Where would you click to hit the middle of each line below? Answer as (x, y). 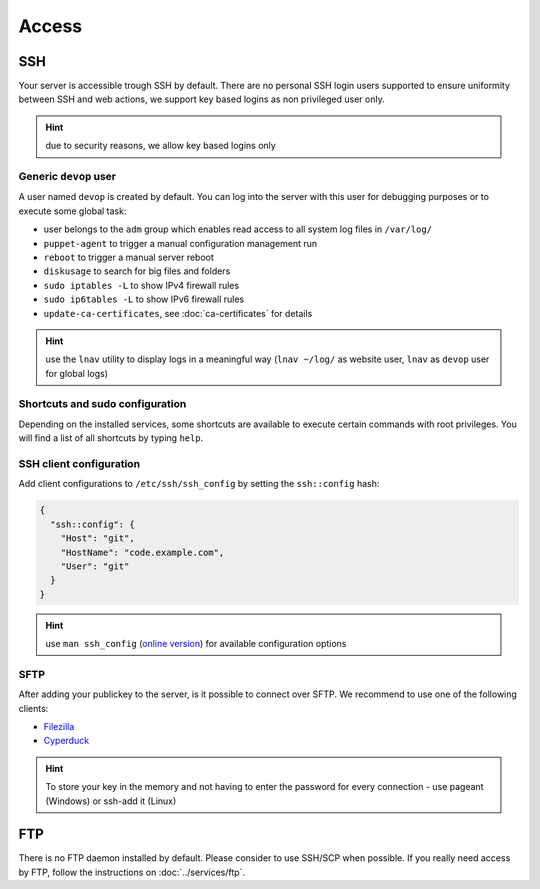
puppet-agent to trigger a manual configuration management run (180, 243)
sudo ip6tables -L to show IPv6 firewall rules (144, 299)
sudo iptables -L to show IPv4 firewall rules (141, 285)
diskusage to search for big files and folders (137, 271)
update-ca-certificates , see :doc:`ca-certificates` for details (178, 313)
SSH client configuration (79, 463)
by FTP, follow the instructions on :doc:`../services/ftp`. (131, 872)
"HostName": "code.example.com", (142, 552)
